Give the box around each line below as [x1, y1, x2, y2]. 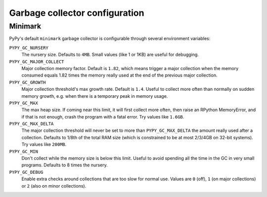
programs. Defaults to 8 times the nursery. [21, 162, 108, 168]
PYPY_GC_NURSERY [9, 45, 49, 50]
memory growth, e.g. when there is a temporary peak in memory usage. [21, 93, 168, 99]
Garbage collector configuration [9, 7, 144, 18]
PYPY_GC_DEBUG [9, 169, 44, 175]
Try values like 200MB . [21, 141, 67, 148]
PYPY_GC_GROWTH [9, 79, 46, 85]
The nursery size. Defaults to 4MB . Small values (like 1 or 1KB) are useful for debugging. [21, 52, 199, 58]
